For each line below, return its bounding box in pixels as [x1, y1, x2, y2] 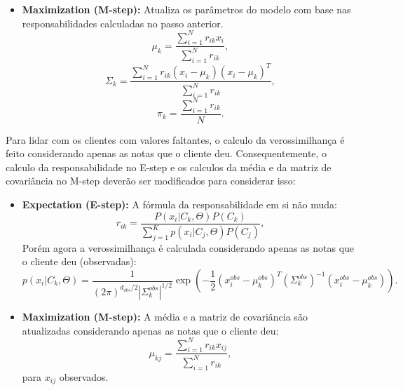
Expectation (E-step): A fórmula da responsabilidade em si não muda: [22, 197, 337, 212]
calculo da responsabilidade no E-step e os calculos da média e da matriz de [6, 159, 332, 174]
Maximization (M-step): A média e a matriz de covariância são [22, 309, 308, 323]
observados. [59, 369, 109, 384]
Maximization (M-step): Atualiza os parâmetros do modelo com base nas [22, 2, 351, 16]
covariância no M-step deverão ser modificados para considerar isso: [6, 173, 296, 188]
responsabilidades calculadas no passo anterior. [22, 15, 224, 30]
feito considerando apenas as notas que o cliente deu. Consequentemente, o [6, 146, 327, 161]
